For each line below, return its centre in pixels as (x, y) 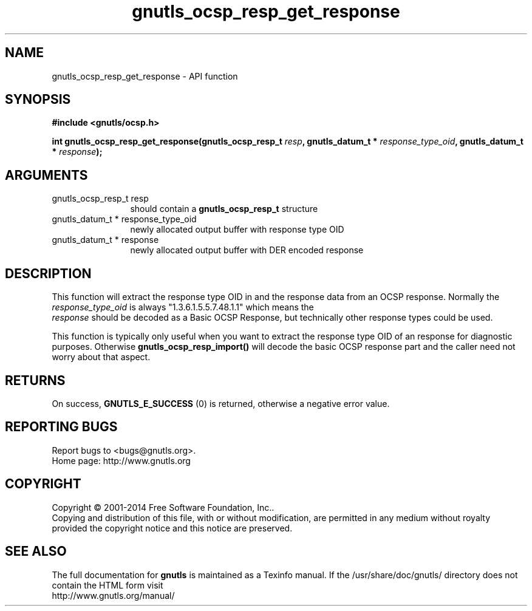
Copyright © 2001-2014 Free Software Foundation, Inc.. (163, 507)
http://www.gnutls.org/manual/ (113, 595)
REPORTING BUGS (61, 427)
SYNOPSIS (38, 100)
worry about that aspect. (101, 357)
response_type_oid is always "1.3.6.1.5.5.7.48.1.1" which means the (183, 307)
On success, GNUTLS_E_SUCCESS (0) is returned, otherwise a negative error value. (221, 403)
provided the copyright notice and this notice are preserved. (172, 528)
